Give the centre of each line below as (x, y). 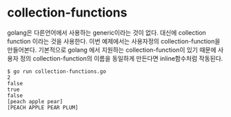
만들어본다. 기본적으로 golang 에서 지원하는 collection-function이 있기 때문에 (112, 50)
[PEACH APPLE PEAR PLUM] (43, 107)
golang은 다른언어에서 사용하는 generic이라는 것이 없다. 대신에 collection (107, 32)
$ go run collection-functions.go (57, 71)
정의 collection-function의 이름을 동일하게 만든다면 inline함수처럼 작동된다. (121, 58)
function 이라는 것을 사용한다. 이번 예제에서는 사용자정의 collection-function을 (114, 41)
